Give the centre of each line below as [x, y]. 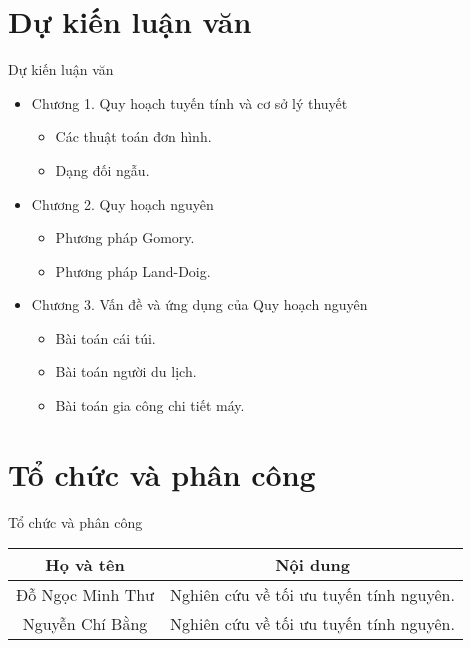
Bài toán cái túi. [105, 337]
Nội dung [312, 565]
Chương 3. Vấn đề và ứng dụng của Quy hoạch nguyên [199, 304]
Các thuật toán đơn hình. [133, 136]
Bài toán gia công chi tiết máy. [150, 405]
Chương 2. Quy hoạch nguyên [122, 203]
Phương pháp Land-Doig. [133, 270]
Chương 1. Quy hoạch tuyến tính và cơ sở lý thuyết [189, 102]
